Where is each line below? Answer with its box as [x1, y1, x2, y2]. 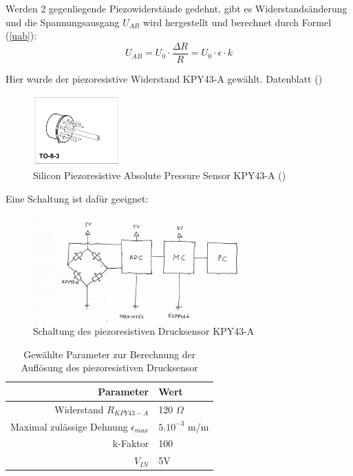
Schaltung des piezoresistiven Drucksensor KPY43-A [33, 324, 255, 338]
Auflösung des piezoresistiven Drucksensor [21, 360, 198, 375]
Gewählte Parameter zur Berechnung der [23, 346, 196, 361]
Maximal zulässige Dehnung [10, 419, 128, 433]
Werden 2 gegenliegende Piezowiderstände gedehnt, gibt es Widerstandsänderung [6, 1, 347, 15]
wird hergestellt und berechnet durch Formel [142, 14, 332, 29]
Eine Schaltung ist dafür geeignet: [6, 191, 149, 205]
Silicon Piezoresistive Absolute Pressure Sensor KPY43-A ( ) [33, 168, 286, 182]
